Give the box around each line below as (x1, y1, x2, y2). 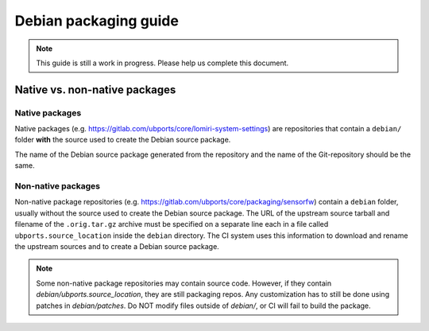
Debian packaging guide (14, 12, 179, 29)
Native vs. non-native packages (14, 83, 176, 96)
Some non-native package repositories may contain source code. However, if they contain (36, 278, 332, 288)
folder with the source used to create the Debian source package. (14, 135, 231, 145)
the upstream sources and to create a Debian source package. (14, 241, 220, 251)
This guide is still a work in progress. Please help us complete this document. (36, 58, 289, 68)
